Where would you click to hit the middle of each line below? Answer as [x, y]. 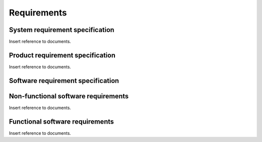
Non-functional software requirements [69, 96]
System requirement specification [62, 30]
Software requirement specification [64, 81]
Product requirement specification [62, 55]
